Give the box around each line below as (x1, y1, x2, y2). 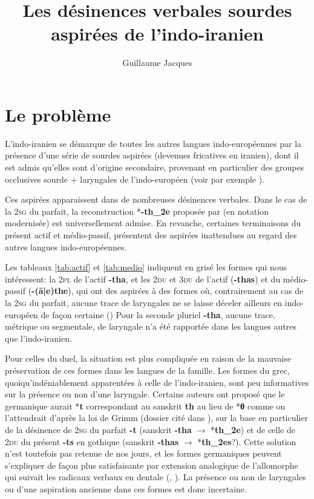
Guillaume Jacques (122, 56, 192, 69)
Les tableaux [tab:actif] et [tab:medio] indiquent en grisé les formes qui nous (5, 261, 287, 273)
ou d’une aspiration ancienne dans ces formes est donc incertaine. (5, 482, 247, 495)
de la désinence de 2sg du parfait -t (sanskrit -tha (5, 423, 192, 435)
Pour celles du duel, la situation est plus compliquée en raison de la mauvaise (5, 352, 292, 365)
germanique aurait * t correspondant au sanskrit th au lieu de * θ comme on (5, 399, 286, 412)
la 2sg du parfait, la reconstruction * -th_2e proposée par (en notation (5, 204, 269, 217)
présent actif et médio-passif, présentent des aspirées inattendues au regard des (5, 229, 297, 241)
